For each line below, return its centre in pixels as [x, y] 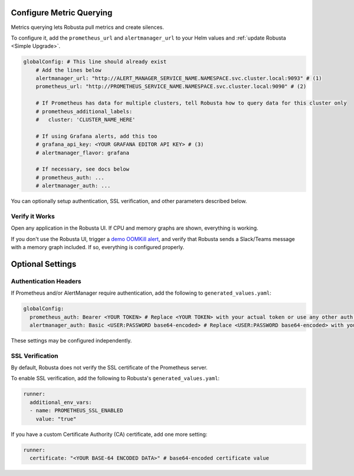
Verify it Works [33, 216]
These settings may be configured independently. [71, 340]
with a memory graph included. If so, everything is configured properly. [98, 247]
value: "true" [56, 419]
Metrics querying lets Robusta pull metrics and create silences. [88, 27]
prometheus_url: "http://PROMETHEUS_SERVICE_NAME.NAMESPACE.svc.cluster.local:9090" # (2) [171, 87]
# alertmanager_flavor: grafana [83, 153]
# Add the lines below [68, 70]
